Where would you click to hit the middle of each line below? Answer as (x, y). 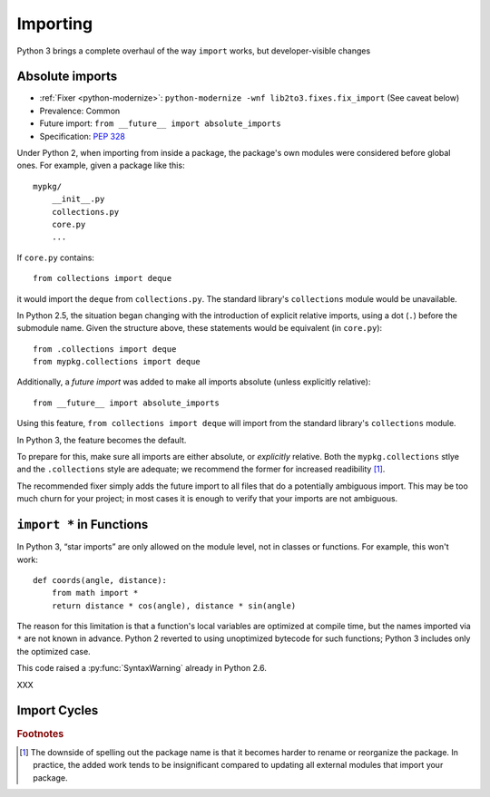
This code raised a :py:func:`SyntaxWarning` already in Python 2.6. (142, 668)
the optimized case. (54, 651)
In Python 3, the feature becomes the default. (102, 440)
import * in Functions (83, 525)
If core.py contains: (56, 258)
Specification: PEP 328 (83, 136)
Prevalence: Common (80, 111)
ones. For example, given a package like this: (101, 165)
